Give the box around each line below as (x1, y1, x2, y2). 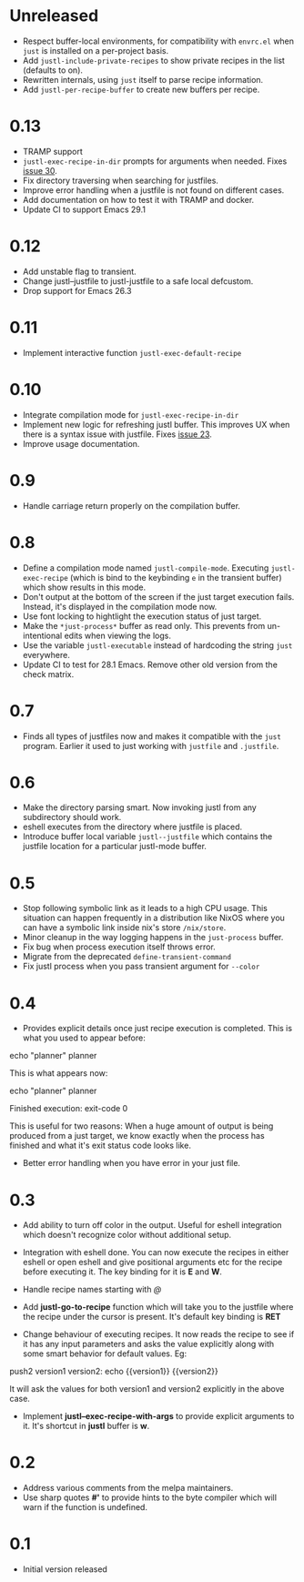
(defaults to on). (22, 65, 84, 76)
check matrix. (22, 668, 75, 679)
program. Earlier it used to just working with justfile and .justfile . (22, 740, 279, 751)
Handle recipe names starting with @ (22, 1284, 162, 1295)
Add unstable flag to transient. (22, 266, 137, 277)
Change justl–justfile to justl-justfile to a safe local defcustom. (22, 275, 254, 287)
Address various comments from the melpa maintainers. (22, 1483, 234, 1494)
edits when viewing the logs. (64, 630, 171, 641)
